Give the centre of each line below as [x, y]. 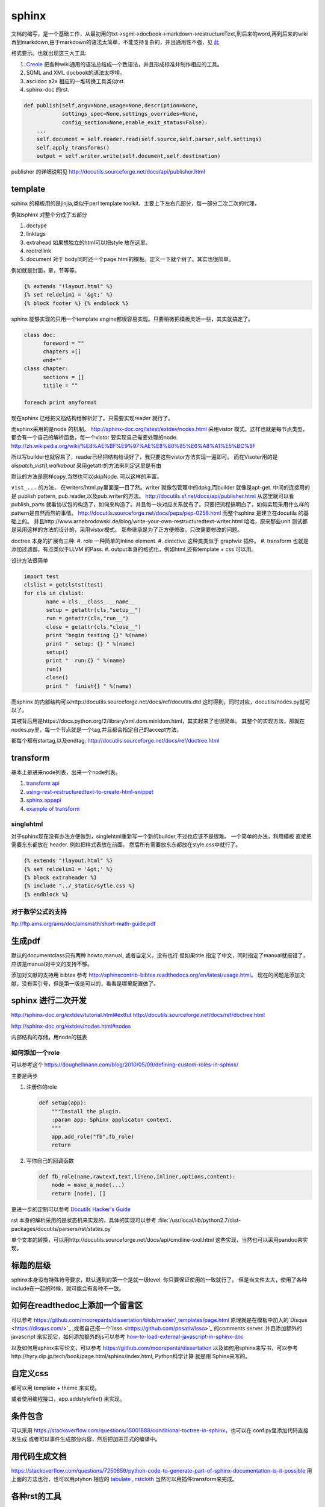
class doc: [40, 335]
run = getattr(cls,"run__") [87, 618]
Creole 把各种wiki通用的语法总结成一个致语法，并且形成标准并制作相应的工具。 [124, 64]
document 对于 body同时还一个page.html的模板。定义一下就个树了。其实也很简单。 [130, 259]
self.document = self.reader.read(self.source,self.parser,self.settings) [149, 139]
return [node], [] [79, 1193]
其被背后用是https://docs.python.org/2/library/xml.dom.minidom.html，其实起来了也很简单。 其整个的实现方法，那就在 [158, 721]
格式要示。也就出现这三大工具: [49, 53]
